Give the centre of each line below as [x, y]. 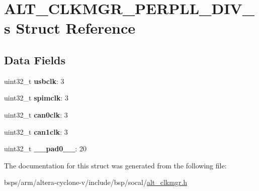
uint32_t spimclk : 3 [36, 98]
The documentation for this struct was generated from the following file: [115, 165]
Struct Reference [76, 28]
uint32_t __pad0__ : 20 [46, 149]
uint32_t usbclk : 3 [34, 81]
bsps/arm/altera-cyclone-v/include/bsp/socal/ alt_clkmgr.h [96, 182]
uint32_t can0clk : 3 [36, 114]
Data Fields [35, 60]
